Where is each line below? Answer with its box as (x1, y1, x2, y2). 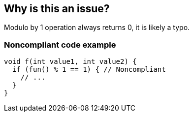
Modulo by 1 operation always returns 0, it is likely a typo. (4, 23, 190, 32)
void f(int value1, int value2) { (4, 58, 137, 66)
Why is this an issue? (4, 2, 110, 15)
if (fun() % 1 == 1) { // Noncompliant (12, 65, 166, 74)
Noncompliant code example (4, 39, 116, 50)
